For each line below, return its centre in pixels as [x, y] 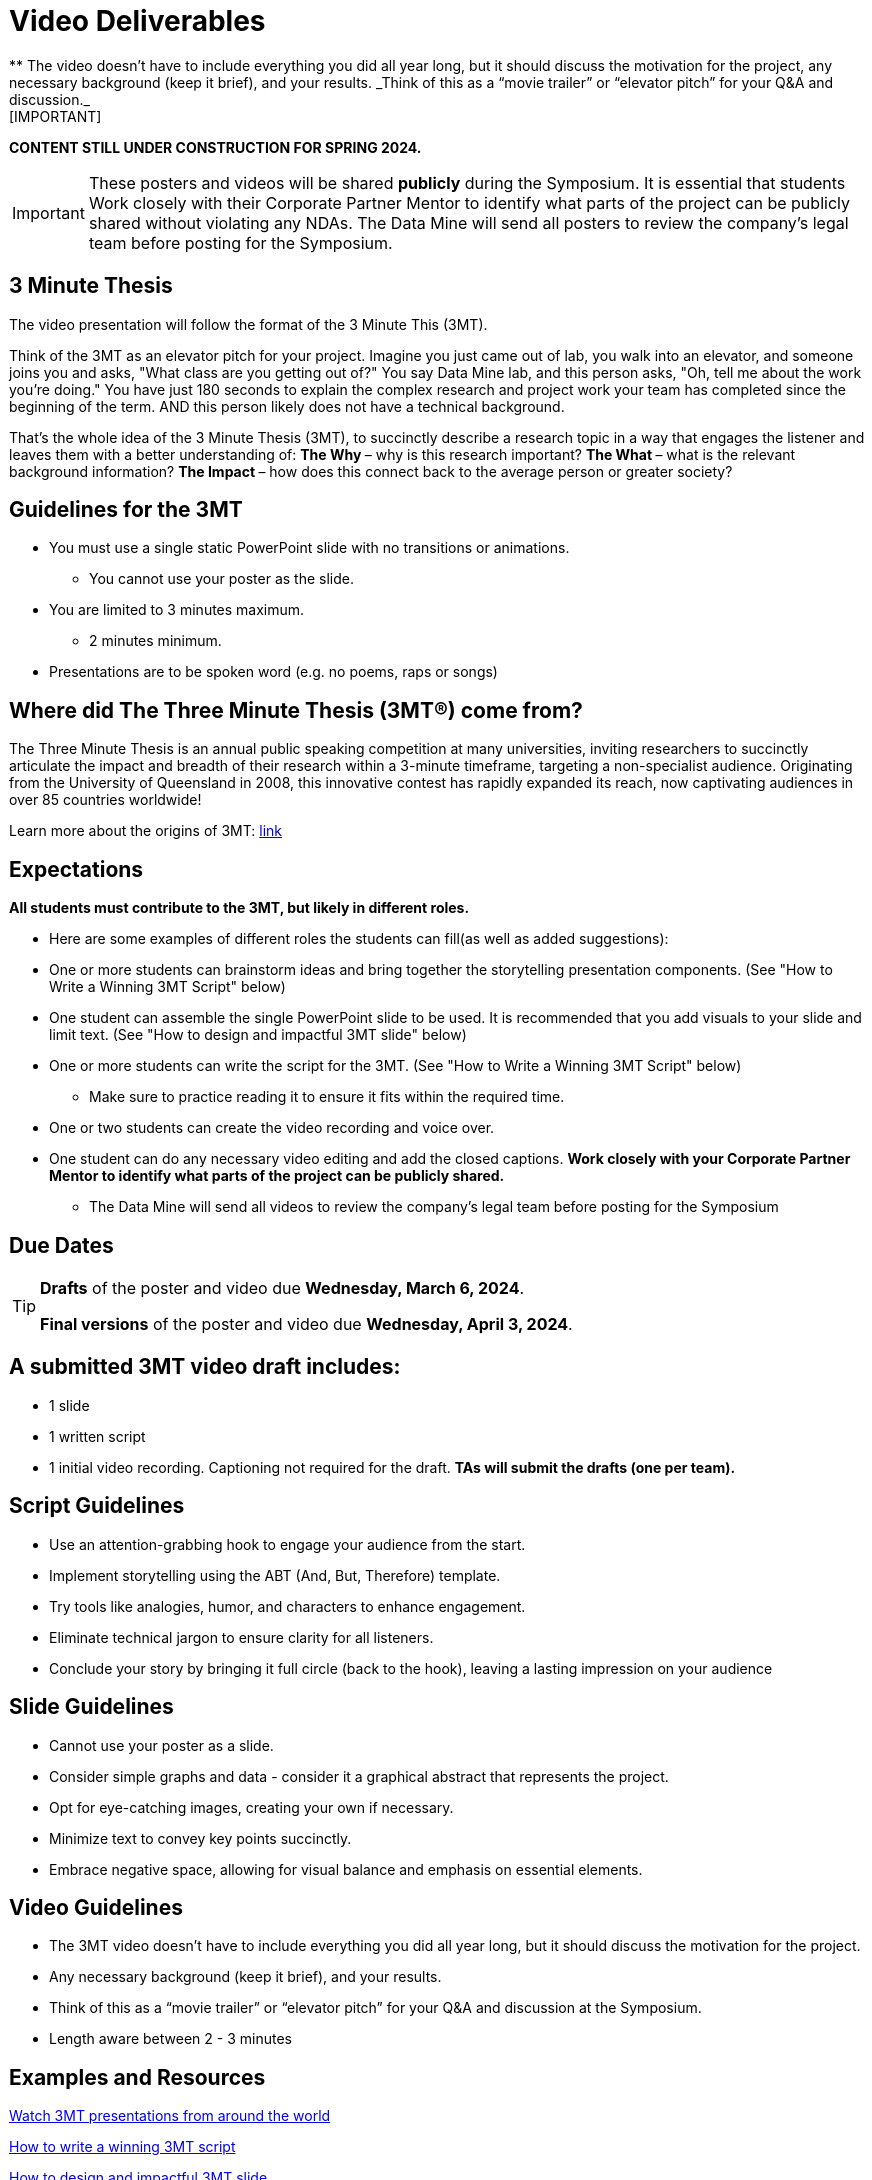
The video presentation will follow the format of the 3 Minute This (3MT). [248, 324]
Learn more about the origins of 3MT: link [146, 831]
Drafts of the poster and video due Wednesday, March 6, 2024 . [282, 1287]
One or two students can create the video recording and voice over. [272, 1128]
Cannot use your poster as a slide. [161, 1745]
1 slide [69, 1405]
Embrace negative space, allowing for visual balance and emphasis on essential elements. [346, 1869]
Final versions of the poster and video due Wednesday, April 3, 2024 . [306, 1323]
